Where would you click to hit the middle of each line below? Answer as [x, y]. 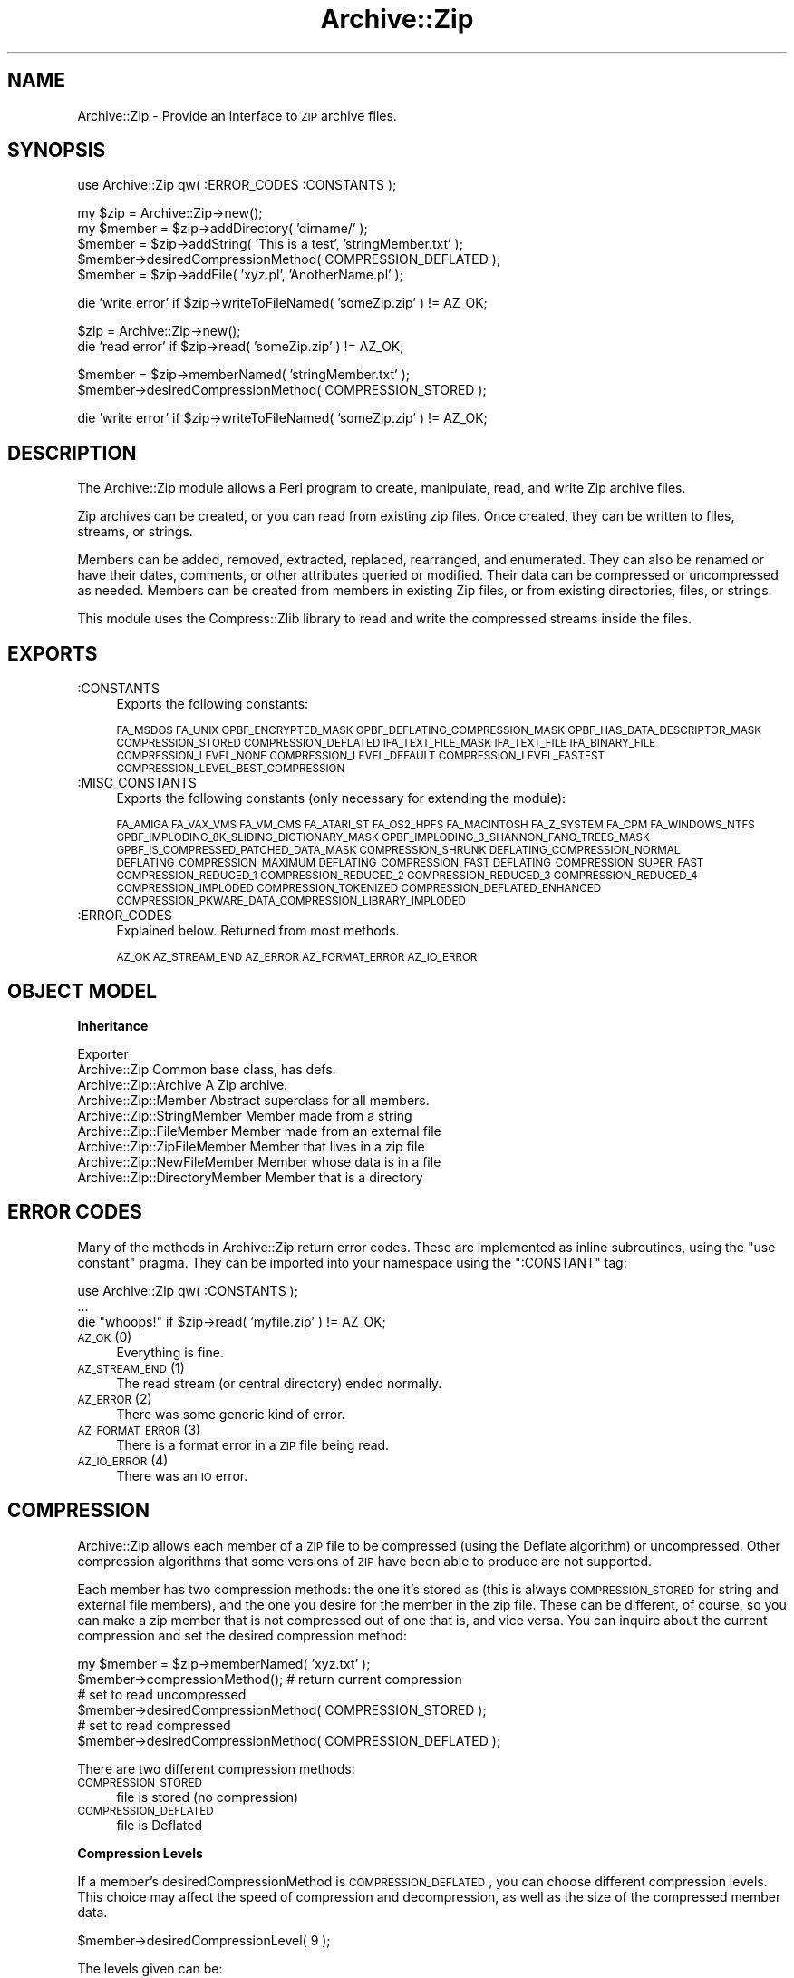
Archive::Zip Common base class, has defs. [207, 1069]
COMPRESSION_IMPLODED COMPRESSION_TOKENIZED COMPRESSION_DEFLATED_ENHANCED [359, 889]
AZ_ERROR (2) [115, 1398]
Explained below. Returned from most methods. [258, 931]
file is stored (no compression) [208, 1797]
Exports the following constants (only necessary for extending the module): [341, 798]
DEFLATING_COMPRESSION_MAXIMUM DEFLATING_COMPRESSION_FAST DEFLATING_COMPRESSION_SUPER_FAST [410, 863]
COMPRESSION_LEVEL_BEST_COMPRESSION [231, 769]
